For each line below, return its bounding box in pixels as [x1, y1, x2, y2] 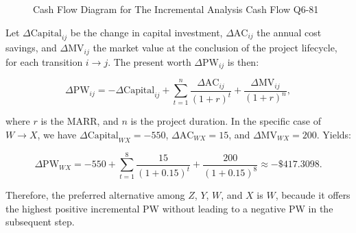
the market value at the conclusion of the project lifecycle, [93, 40, 337, 55]
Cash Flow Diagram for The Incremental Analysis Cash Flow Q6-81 [33, 2, 319, 16]
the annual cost [257, 25, 322, 39]
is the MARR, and [40, 114, 119, 128]
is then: [227, 54, 259, 69]
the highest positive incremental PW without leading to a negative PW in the [5, 201, 333, 215]
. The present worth [108, 54, 191, 69]
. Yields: [316, 127, 352, 141]
